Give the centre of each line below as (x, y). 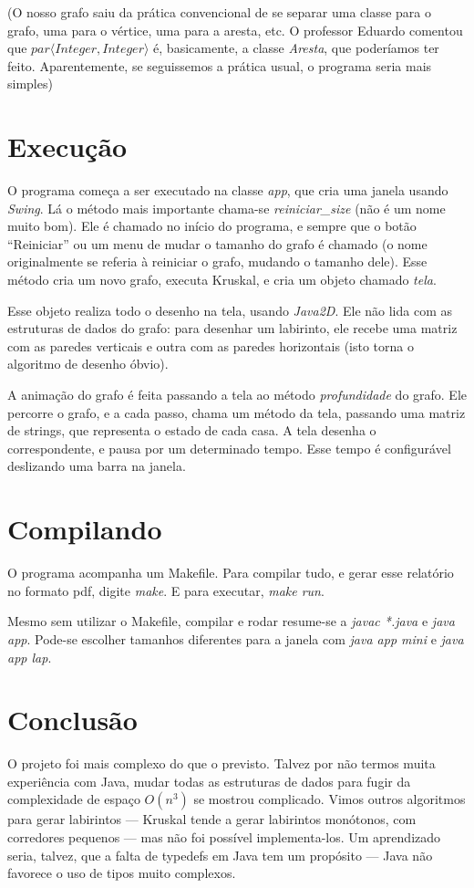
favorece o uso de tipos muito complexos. (122, 873)
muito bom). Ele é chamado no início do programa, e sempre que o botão (212, 226)
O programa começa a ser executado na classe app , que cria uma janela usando (228, 190)
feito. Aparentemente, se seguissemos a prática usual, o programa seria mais (220, 65)
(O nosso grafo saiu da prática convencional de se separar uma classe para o (220, 12)
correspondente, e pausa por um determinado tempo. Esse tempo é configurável (229, 448)
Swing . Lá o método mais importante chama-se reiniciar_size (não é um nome (227, 208)
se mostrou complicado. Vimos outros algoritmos (330, 799)
